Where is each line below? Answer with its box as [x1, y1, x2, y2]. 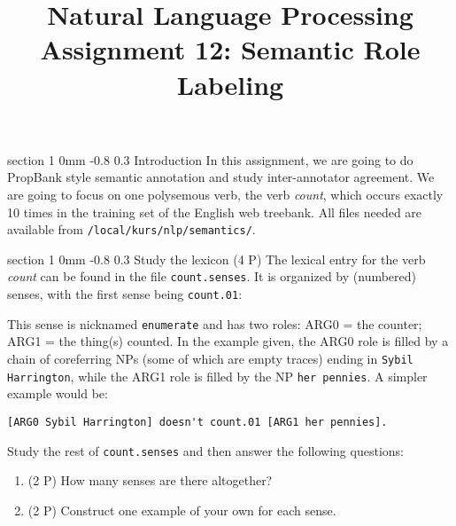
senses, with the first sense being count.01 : [7, 285, 243, 303]
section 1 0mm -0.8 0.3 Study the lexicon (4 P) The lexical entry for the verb [7, 249, 426, 268]
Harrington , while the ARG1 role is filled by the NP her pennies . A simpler [7, 366, 428, 385]
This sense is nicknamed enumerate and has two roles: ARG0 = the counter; [7, 314, 422, 333]
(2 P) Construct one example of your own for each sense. [27, 500, 336, 519]
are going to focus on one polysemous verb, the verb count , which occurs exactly [7, 184, 444, 203]
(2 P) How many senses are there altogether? [27, 471, 273, 490]
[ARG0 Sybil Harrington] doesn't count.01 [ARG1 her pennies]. [7, 415, 388, 428]
